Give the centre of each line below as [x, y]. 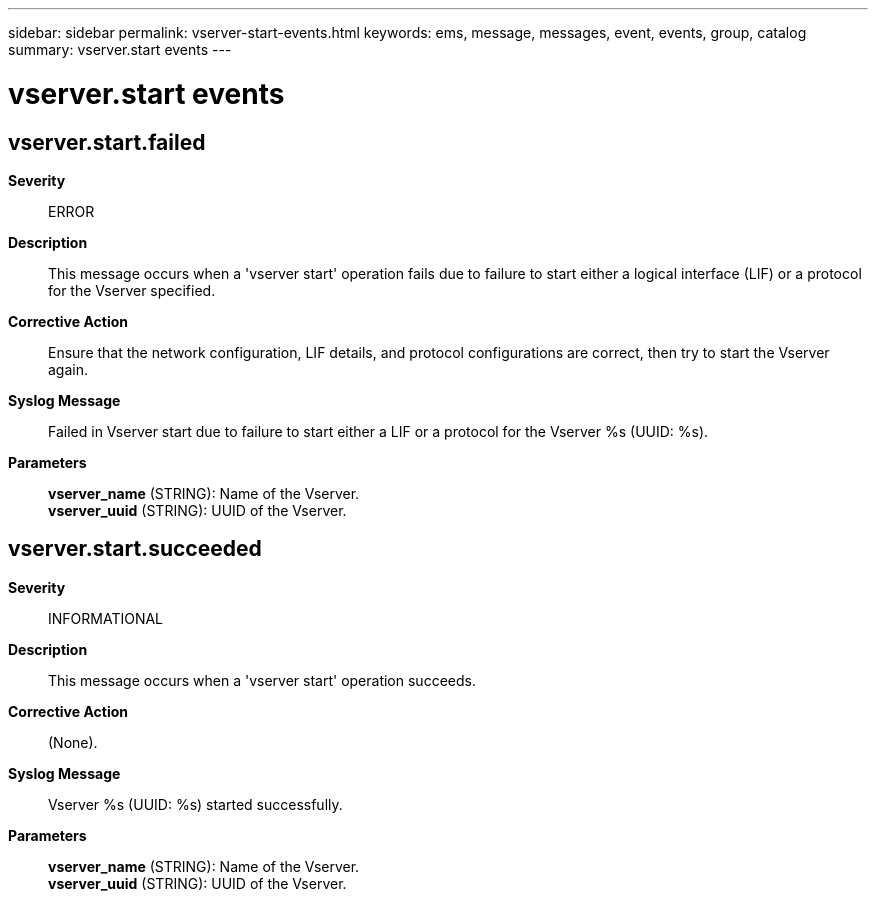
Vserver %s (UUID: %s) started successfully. [195, 804]
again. [68, 369]
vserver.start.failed [107, 142]
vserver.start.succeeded [135, 549]
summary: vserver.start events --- [120, 49]
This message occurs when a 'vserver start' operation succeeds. [262, 680]
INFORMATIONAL [106, 618]
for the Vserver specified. [132, 290]
